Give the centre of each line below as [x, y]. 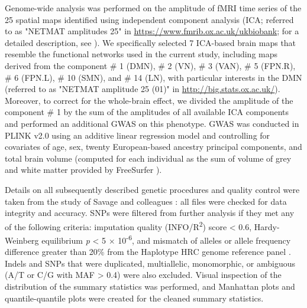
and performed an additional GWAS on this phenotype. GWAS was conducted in [152, 123]
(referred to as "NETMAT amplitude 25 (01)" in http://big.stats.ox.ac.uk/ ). [143, 89]
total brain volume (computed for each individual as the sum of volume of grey [148, 158]
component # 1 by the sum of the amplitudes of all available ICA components [147, 112]
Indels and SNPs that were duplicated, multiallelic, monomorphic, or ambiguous [150, 263]
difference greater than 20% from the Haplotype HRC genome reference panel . [148, 252]
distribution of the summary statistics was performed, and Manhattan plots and [150, 286]
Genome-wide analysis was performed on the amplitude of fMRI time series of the [153, 8]
